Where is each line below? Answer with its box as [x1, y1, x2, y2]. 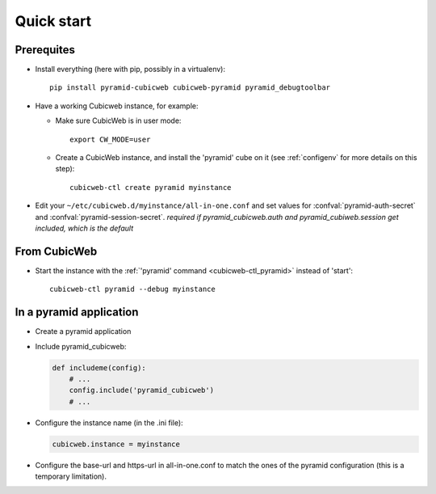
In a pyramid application [15, 306, 139, 319]
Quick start [15, 12, 92, 30]
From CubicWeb [15, 244, 98, 258]
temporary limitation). [35, 471, 107, 481]
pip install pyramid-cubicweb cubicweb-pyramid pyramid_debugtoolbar [49, 83, 331, 92]
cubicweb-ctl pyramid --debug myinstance [49, 285, 216, 294]
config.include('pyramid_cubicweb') [69, 386, 214, 395]
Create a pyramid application [35, 327, 132, 336]
